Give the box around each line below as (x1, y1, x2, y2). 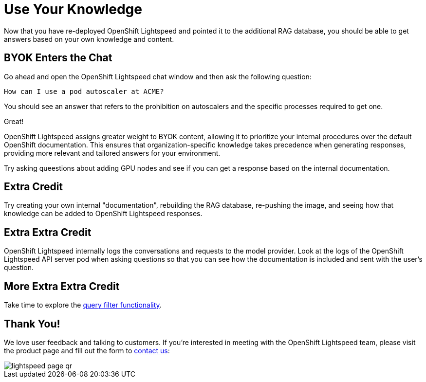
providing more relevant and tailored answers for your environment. (4, 148, 221, 157)
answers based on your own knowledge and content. (4, 35, 174, 43)
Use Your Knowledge (4, 1, 142, 18)
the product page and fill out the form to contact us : (4, 346, 170, 355)
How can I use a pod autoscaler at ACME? (4, 87, 164, 95)
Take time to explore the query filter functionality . (4, 301, 162, 309)
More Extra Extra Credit (4, 280, 120, 292)
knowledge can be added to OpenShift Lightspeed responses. (4, 209, 203, 218)
